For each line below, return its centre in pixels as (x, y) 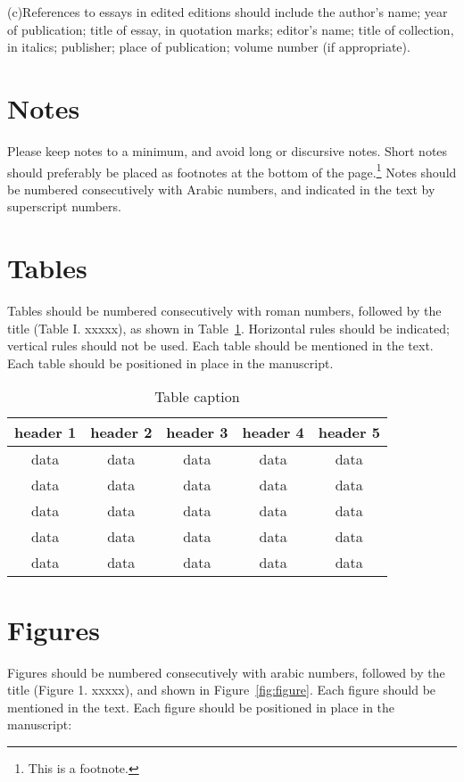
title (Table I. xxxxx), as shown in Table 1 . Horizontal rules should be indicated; (228, 328)
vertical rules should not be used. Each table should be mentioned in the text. (220, 346)
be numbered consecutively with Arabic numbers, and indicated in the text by (221, 189)
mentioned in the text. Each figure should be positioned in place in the (201, 707)
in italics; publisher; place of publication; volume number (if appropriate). (209, 47)
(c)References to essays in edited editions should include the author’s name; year (228, 12)
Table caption (197, 397)
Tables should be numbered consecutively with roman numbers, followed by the (224, 311)
